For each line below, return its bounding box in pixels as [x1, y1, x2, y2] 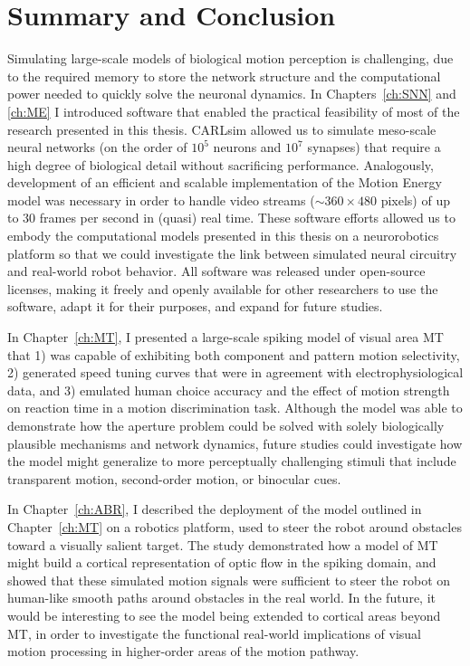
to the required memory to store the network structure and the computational [7, 66, 441, 85]
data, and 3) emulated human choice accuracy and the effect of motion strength [7, 380, 450, 399]
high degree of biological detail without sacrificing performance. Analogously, [7, 155, 434, 174]
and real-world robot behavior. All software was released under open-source [7, 262, 426, 281]
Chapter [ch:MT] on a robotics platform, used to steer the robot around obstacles [7, 517, 462, 536]
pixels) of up [380, 190, 450, 209]
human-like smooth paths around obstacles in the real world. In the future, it [7, 588, 436, 607]
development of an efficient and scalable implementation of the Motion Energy [7, 173, 442, 192]
